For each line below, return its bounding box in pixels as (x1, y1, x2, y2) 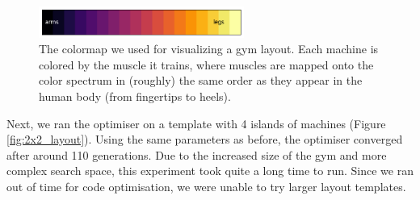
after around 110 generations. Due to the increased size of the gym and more (6, 146, 387, 163)
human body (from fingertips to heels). (39, 87, 231, 104)
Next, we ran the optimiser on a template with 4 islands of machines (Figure (6, 115, 386, 131)
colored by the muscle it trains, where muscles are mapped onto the (39, 56, 374, 73)
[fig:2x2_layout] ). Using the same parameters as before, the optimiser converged (6, 131, 403, 148)
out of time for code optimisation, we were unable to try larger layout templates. (6, 177, 406, 194)
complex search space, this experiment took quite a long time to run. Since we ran (6, 162, 414, 179)
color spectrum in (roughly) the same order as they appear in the (39, 72, 363, 89)
